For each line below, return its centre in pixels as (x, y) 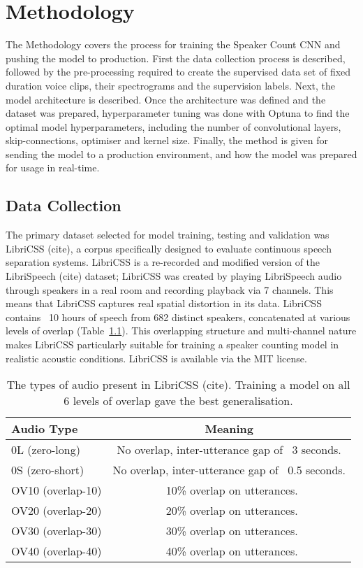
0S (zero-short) (48, 470)
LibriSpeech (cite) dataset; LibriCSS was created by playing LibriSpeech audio (174, 276)
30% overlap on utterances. (232, 531)
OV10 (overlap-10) (57, 490)
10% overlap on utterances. (232, 490)
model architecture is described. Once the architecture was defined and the (166, 99)
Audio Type (45, 429)
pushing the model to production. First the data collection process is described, (176, 58)
